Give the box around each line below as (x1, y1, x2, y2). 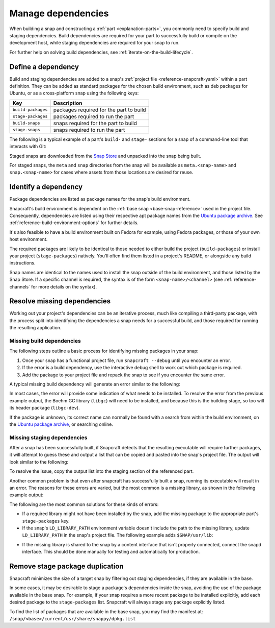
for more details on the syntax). (31, 283, 97, 289)
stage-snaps (12, 127, 40, 133)
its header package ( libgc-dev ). (9, 405, 80, 411)
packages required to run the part (53, 113, 134, 120)
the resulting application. (9, 325, 62, 331)
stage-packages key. (22, 518, 70, 524)
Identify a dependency (9, 183, 83, 191)
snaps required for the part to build (53, 119, 137, 127)
